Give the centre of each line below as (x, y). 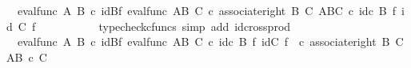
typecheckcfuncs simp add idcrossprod (195, 26)
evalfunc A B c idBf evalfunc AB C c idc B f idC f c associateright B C (210, 42)
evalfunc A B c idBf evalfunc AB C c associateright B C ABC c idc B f (207, 10)
